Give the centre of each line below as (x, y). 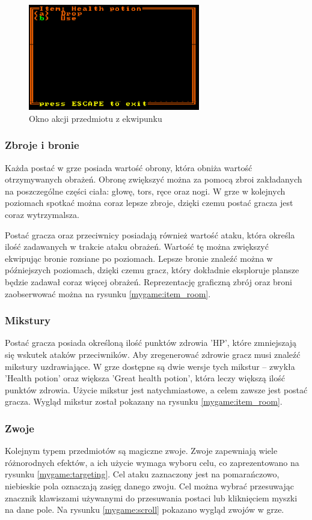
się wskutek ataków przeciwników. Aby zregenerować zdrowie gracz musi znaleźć (153, 355)
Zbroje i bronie (42, 145)
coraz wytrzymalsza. (42, 215)
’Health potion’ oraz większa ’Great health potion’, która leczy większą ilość (145, 378)
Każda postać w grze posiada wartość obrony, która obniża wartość (129, 167)
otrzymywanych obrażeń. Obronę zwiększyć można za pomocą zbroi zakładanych (154, 179)
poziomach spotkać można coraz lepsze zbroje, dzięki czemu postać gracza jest (149, 203)
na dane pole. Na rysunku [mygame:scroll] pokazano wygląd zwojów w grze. (145, 509)
